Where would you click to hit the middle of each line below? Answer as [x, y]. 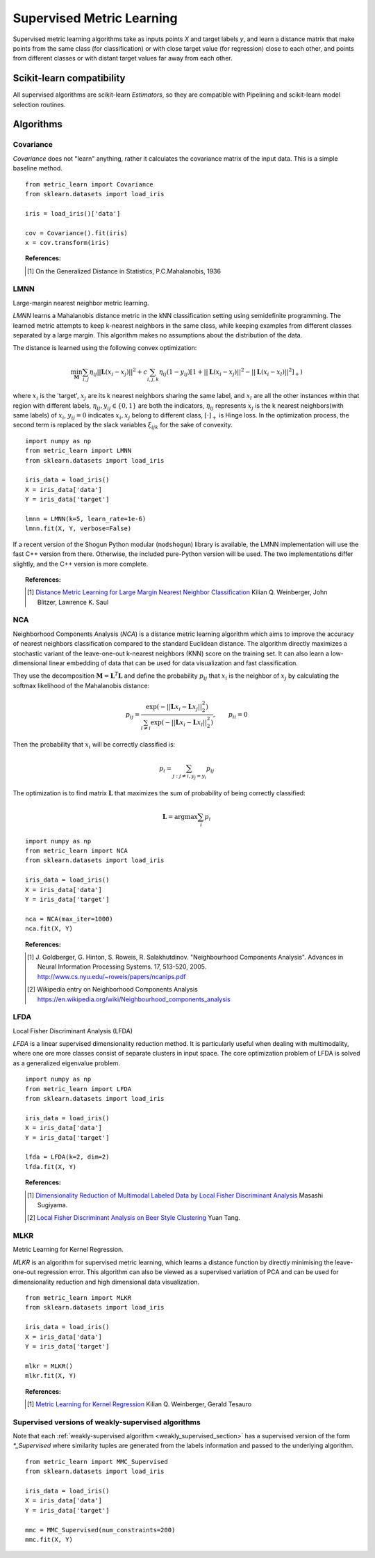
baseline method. [37, 168]
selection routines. [39, 104]
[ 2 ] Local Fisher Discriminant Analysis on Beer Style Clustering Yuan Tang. [134, 1218]
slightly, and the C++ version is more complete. [81, 564]
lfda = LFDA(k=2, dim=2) [67, 1157]
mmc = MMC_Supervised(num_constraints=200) [100, 1530]
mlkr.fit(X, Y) [51, 1376]
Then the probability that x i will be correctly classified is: [94, 745]
